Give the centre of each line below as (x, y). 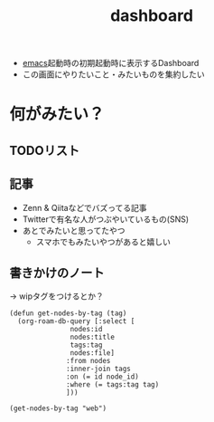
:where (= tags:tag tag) (113, 385)
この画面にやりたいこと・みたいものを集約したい (113, 74)
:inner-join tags (98, 369)
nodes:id (86, 330)
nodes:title (93, 337)
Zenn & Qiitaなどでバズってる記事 (84, 207)
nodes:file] (93, 353)
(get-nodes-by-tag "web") (58, 408)
